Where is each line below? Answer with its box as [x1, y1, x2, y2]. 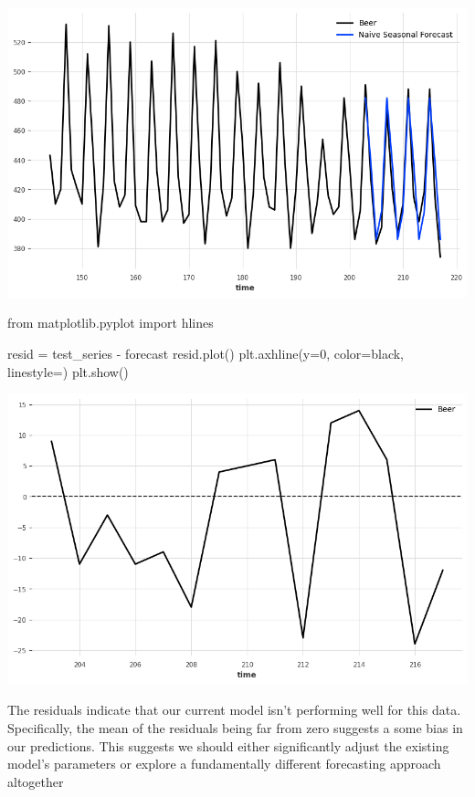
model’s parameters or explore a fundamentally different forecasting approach [7, 754, 441, 773]
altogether [7, 771, 64, 791]
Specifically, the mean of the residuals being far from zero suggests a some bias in [7, 718, 463, 737]
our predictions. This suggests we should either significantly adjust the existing [7, 736, 449, 755]
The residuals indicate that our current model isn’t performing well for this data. [7, 700, 461, 719]
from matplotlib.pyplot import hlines [7, 313, 214, 332]
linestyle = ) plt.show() [7, 362, 129, 381]
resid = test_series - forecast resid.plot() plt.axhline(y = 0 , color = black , [7, 343, 405, 362]
